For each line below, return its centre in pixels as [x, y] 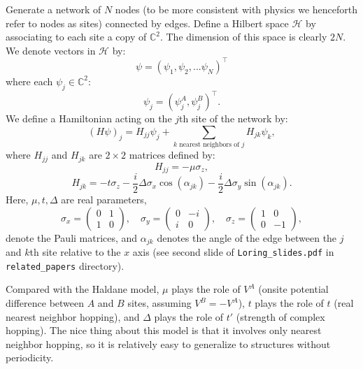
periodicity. [30, 357]
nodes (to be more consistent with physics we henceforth [236, 9]
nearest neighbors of [209, 145]
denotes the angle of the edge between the [247, 237]
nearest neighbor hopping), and [73, 316]
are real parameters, [104, 200]
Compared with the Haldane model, [83, 289]
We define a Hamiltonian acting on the [89, 118]
